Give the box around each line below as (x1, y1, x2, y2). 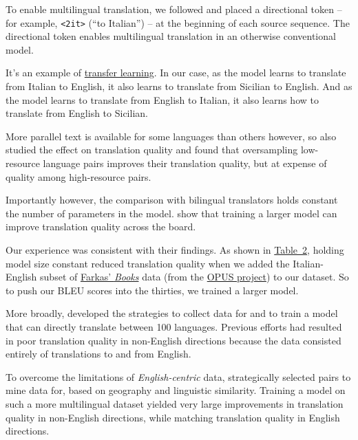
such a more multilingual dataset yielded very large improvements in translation (6, 396, 344, 410)
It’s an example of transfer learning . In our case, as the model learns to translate (6, 65, 346, 80)
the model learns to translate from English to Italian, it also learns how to (6, 92, 319, 107)
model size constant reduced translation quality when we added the (6, 256, 290, 270)
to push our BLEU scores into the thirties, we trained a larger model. (6, 283, 299, 297)
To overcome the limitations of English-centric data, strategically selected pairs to (6, 369, 351, 384)
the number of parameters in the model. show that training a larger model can (6, 206, 337, 220)
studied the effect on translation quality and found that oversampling (6, 142, 298, 157)
